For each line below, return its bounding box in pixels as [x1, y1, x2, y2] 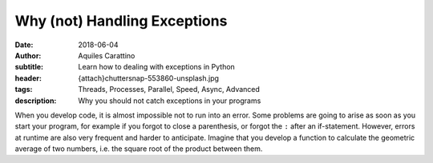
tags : [14, 85, 33, 94]
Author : [14, 50, 42, 60]
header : [14, 73, 42, 83]
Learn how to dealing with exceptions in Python [78, 62, 236, 72]
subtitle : [14, 62, 44, 72]
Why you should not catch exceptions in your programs [78, 96, 261, 105]
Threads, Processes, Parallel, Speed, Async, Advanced [78, 85, 261, 94]
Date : [14, 40, 34, 50]
